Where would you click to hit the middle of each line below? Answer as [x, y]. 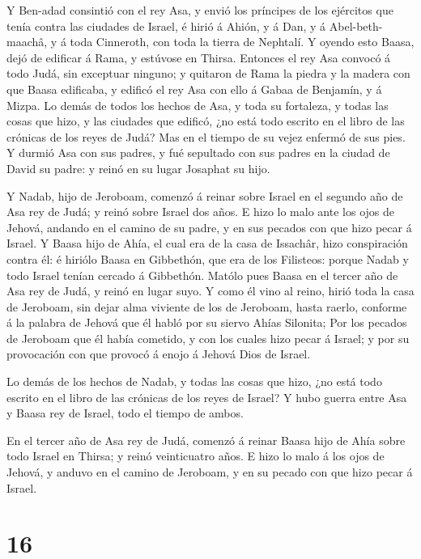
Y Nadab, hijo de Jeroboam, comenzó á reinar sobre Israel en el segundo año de [205, 195]
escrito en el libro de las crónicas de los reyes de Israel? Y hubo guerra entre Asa [207, 397]
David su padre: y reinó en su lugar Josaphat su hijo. [138, 168]
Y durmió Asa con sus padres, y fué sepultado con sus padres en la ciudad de [198, 152]
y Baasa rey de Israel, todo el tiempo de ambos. [125, 413]
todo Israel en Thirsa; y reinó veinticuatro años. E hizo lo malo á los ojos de [196, 456]
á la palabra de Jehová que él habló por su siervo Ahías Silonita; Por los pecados [207, 322]
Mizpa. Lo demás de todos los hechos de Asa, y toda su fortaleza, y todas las [198, 105]
